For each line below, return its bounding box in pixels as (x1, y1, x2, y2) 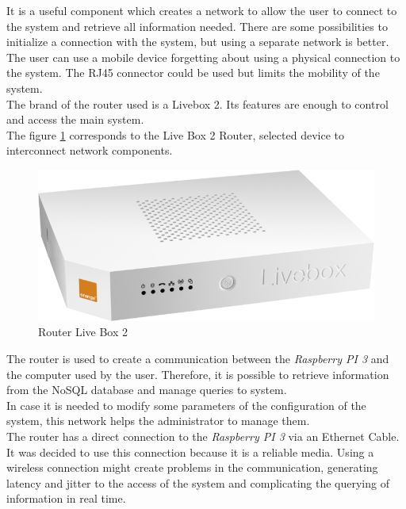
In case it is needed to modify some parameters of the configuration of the (6, 396, 366, 413)
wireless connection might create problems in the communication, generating (6, 459, 378, 476)
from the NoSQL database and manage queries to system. (6, 381, 287, 398)
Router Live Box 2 (38, 323, 128, 340)
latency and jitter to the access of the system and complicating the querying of (6, 474, 389, 491)
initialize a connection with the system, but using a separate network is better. (6, 33, 389, 50)
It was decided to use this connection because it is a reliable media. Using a (6, 443, 374, 460)
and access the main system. (6, 111, 144, 128)
